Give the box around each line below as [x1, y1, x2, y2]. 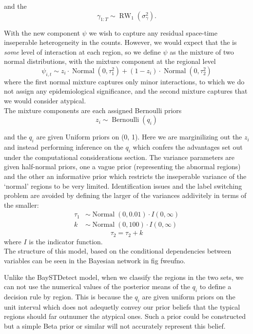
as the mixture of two [170, 46, 234, 57]
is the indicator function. [29, 236, 103, 246]
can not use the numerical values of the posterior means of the [4, 281, 190, 292]
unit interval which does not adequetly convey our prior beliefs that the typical [4, 301, 240, 312]
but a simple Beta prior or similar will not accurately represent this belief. [4, 320, 226, 331]
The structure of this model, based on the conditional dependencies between [4, 246, 232, 256]
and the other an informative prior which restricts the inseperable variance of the [4, 171, 247, 181]
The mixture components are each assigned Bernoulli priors [4, 105, 182, 115]
